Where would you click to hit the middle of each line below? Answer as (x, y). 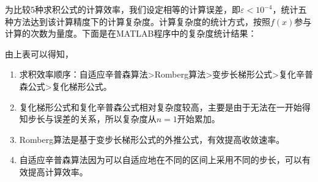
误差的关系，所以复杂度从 (105, 119)
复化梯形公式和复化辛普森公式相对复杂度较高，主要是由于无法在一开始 (161, 107)
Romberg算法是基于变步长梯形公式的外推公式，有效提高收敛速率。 (152, 139)
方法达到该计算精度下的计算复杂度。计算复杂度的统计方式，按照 (142, 21)
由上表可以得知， (39, 53)
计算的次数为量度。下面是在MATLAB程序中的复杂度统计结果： (131, 33)
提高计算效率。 (58, 171)
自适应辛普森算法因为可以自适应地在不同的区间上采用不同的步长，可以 (161, 160)
